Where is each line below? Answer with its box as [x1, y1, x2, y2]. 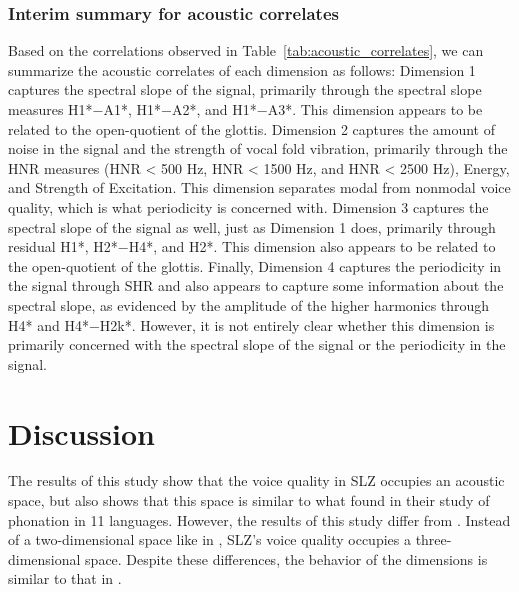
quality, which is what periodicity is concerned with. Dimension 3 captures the [8, 196, 489, 217]
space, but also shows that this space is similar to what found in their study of [8, 490, 490, 511]
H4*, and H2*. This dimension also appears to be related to [128, 236, 496, 257]
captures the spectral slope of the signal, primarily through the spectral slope [8, 79, 482, 100]
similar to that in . [8, 568, 122, 589]
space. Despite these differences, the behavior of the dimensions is [85, 548, 488, 569]
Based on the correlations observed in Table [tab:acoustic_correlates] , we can [8, 40, 484, 61]
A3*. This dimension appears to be [267, 99, 483, 119]
